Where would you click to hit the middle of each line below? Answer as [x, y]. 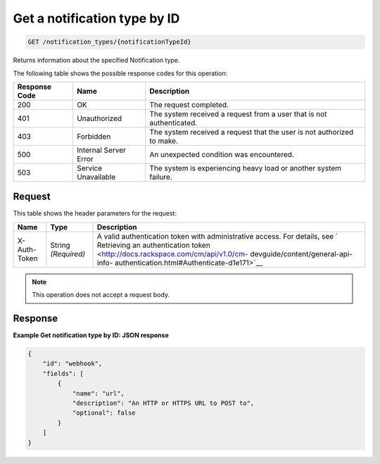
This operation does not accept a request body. [101, 295]
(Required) [68, 253]
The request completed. [189, 104]
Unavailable [96, 177]
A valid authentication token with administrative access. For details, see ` [217, 236]
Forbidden [94, 136]
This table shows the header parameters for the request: [95, 213]
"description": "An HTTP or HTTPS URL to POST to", [163, 403]
